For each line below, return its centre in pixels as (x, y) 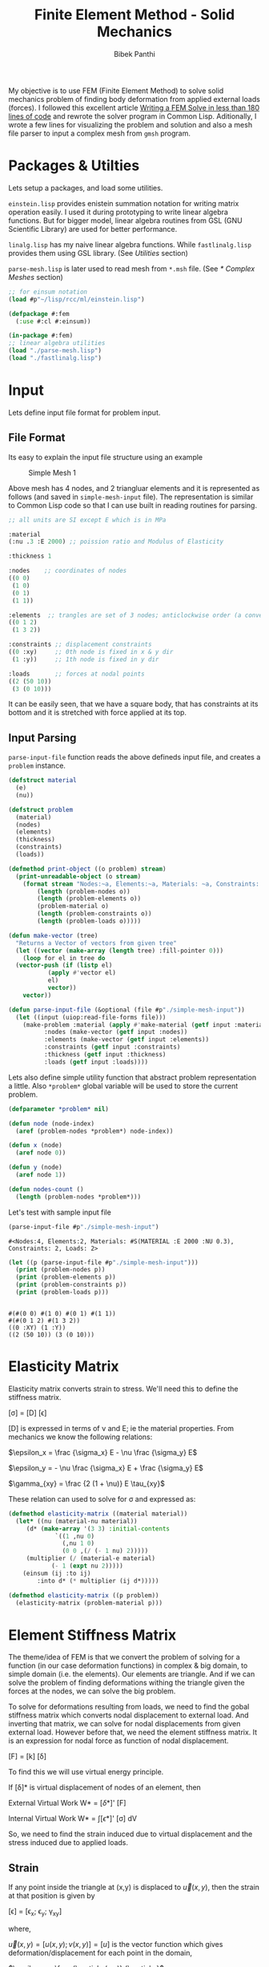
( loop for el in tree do (64, 958)
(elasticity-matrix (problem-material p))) (89, 1603)
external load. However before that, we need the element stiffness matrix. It (133, 1732)
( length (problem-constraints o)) (94, 914)
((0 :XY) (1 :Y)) (37, 1328)
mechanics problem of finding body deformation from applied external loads (134, 99)
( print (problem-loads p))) (62, 1292)
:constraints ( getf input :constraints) (112, 1047)
